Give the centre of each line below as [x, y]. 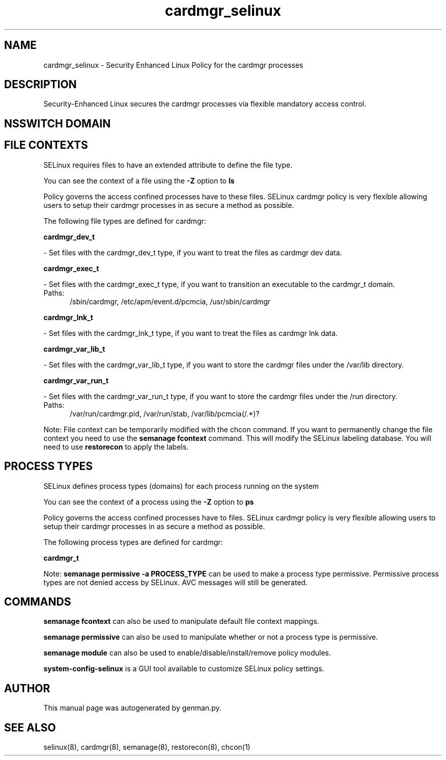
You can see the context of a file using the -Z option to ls [139, 180]
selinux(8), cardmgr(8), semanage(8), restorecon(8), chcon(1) [147, 747]
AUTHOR [27, 688]
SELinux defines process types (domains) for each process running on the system [181, 486]
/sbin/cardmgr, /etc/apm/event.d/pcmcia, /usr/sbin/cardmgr [170, 301]
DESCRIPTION [40, 85]
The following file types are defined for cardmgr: [125, 221]
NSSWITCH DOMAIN [58, 123]
